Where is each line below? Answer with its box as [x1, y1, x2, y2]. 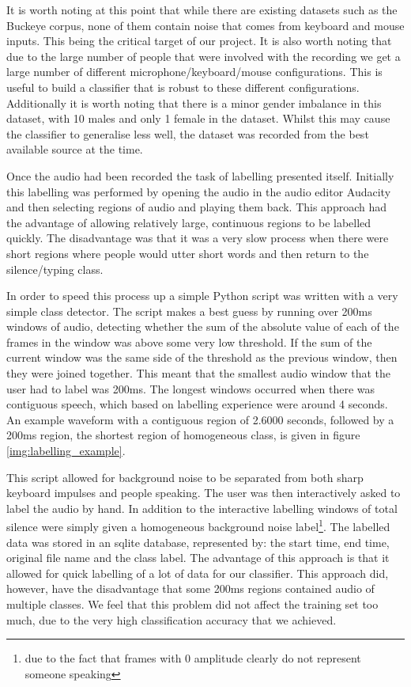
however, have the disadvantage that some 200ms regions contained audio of [6, 580, 375, 597]
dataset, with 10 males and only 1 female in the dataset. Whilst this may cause [6, 110, 390, 127]
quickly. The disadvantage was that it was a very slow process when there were [6, 230, 389, 246]
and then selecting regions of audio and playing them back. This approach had [6, 199, 387, 215]
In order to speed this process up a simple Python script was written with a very [6, 287, 398, 304]
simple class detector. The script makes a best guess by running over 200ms [6, 302, 372, 319]
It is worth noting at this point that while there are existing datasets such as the [6, 2, 398, 17]
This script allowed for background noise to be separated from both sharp [6, 469, 364, 485]
